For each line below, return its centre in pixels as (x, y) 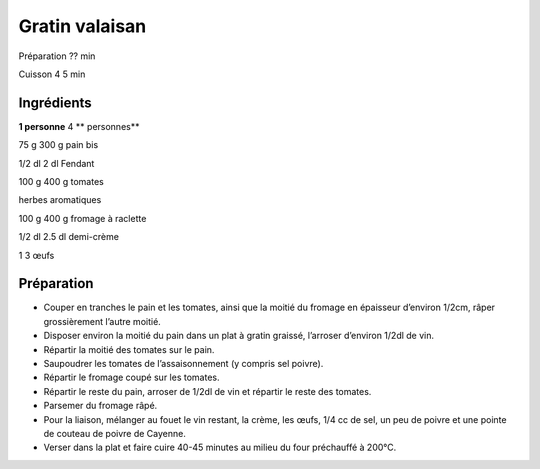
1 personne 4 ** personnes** (79, 126)
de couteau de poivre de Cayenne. (115, 433)
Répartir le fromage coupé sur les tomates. (131, 377)
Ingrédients (55, 102)
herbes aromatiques (60, 200)
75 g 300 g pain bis (58, 145)
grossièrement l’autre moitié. (102, 321)
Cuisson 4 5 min (52, 74)
